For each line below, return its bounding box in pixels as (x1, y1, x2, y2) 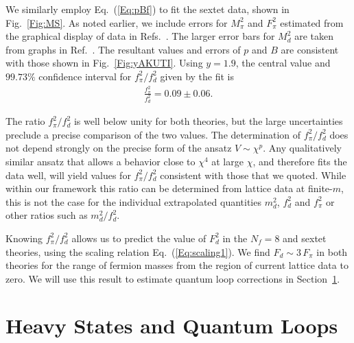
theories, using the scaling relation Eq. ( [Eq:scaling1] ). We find (5, 244, 270, 259)
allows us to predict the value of (71, 230, 206, 245)
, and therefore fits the (252, 154, 347, 168)
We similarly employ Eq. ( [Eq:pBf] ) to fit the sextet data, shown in (5, 2, 290, 16)
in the (222, 230, 248, 245)
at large (211, 154, 244, 168)
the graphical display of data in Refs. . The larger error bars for (5, 29, 275, 43)
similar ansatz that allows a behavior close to (5, 154, 196, 168)
